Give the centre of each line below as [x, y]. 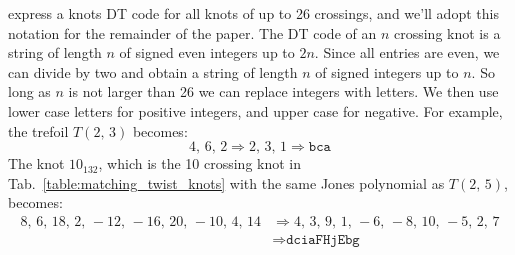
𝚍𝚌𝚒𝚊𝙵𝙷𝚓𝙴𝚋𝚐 [323, 239]
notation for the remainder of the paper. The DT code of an [192, 32]
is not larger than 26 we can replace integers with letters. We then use [283, 91]
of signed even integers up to [207, 52]
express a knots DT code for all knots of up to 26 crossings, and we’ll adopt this [253, 13]
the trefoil [38, 130]
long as [29, 91]
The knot [36, 163]
